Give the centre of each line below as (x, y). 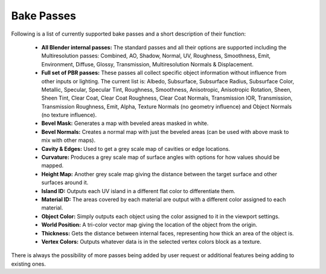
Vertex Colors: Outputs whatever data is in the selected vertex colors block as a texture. (152, 241)
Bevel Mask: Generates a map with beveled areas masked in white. (125, 123)
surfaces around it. (65, 183)
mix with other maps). (69, 140)
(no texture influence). (69, 115)
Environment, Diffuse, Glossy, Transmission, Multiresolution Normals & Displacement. (147, 64)
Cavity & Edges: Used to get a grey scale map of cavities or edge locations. (136, 148)
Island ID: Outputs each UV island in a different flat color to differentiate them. (138, 191)
